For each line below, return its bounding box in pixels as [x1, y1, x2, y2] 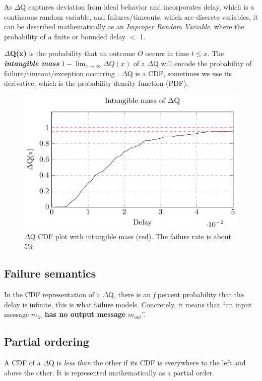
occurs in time [145, 48, 189, 59]
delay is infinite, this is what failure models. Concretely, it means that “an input [4, 299, 252, 309]
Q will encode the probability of [153, 58, 252, 68]
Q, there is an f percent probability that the [108, 289, 244, 300]
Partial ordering [4, 334, 89, 349]
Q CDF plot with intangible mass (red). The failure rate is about [30, 231, 232, 241]
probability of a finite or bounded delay [4, 31, 126, 41]
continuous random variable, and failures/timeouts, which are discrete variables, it [4, 11, 258, 22]
